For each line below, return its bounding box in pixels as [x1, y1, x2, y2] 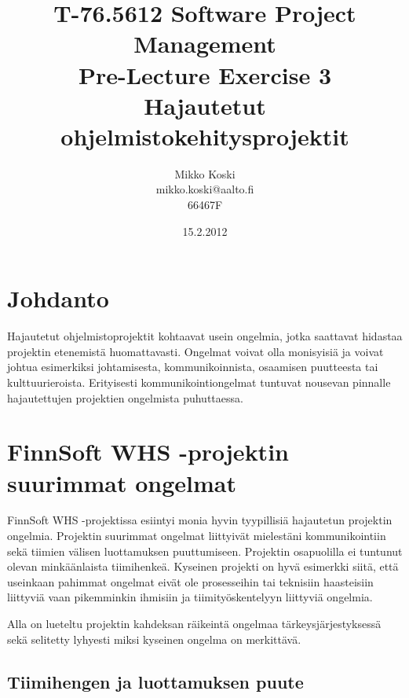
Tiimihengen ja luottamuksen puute [7, 669, 304, 693]
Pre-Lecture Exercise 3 [78, 58, 332, 90]
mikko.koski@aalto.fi [155, 181, 254, 197]
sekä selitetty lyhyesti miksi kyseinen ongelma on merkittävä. [7, 630, 301, 647]
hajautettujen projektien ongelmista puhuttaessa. [7, 389, 243, 406]
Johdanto [7, 282, 109, 314]
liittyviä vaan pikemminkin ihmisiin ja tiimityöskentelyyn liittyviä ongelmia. [7, 589, 373, 605]
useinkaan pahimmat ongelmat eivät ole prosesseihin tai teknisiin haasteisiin [7, 573, 374, 590]
